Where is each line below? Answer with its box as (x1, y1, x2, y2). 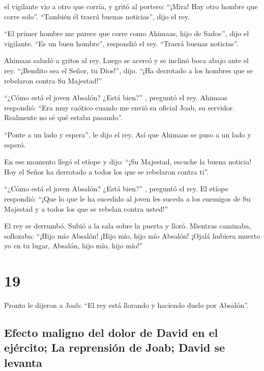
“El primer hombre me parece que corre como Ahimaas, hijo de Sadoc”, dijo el (4, 28, 249, 39)
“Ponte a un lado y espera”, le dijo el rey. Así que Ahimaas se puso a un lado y (4, 129, 251, 139)
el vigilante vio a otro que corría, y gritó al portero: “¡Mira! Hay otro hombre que (4, 1, 258, 11)
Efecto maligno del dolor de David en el (4, 324, 218, 340)
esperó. (4, 139, 26, 150)
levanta (4, 354, 42, 370)
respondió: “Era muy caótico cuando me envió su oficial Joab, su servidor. (4, 102, 235, 112)
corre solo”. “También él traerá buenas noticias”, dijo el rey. (4, 11, 190, 21)
